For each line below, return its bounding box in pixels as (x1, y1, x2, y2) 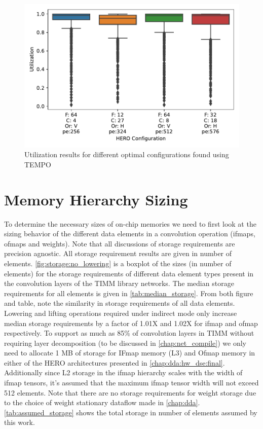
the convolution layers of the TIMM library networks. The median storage (4, 278, 234, 289)
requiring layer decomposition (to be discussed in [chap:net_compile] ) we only (4, 337, 247, 348)
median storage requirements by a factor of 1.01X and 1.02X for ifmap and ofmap (4, 317, 258, 328)
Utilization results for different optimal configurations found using (24, 149, 229, 160)
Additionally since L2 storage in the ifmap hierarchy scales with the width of (4, 367, 243, 378)
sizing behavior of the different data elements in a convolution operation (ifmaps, (4, 228, 255, 239)
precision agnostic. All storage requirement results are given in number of (4, 248, 232, 259)
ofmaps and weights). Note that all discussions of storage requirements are (4, 238, 235, 248)
